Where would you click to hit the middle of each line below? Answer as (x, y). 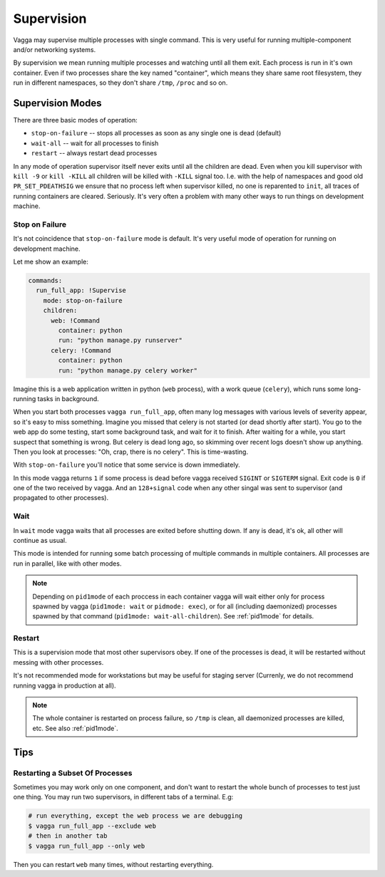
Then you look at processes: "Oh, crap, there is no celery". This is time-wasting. (131, 452)
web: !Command (75, 320)
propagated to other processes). (61, 498)
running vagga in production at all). (65, 685)
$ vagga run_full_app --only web (87, 846)
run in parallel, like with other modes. (67, 564)
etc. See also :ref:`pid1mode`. (75, 728)
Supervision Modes (58, 103)
